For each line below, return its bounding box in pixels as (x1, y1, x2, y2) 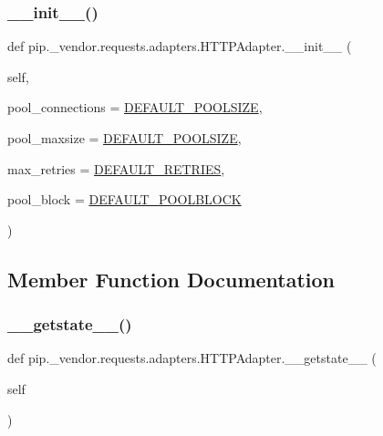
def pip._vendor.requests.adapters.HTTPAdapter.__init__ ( (7, 36, 352, 56)
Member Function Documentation (7, 265, 336, 293)
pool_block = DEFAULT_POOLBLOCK (7, 190, 242, 209)
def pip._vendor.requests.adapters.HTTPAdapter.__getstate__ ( (7, 348, 377, 368)
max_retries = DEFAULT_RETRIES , (7, 159, 225, 178)
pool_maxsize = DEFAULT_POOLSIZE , (7, 129, 242, 147)
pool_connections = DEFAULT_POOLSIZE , (7, 98, 263, 117)
